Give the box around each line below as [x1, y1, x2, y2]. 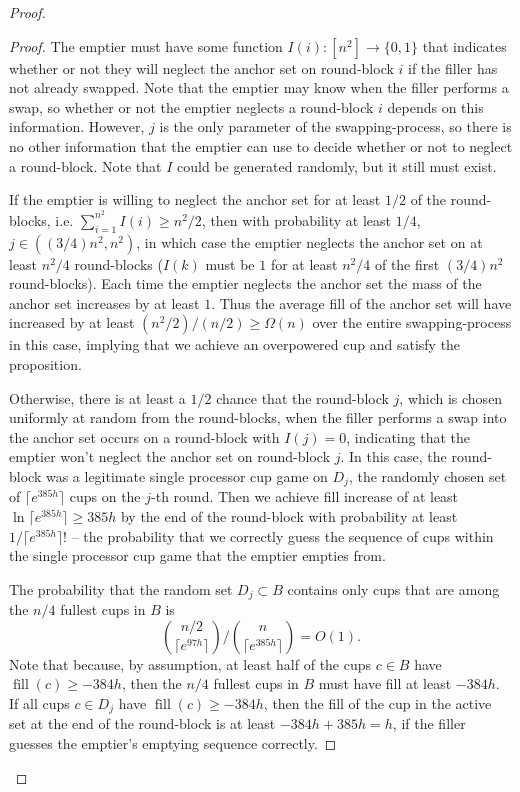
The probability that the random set [9, 578, 233, 599]
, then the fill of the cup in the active [263, 693, 492, 713]
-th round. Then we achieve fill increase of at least [151, 486, 459, 507]
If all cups [9, 693, 70, 713]
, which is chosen [399, 387, 503, 408]
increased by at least [9, 312, 135, 333]
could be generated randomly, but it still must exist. [177, 155, 497, 176]
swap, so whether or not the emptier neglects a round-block [9, 96, 374, 117]
